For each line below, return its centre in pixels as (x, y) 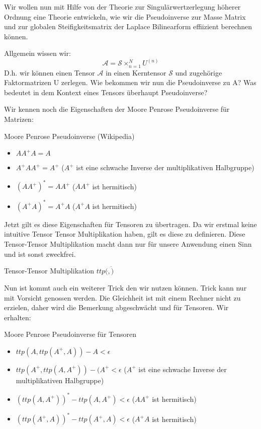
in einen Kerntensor (136, 72)
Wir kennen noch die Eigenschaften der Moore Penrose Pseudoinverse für (117, 109)
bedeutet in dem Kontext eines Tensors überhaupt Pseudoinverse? (106, 92)
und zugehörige (199, 72)
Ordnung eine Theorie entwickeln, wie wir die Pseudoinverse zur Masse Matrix (125, 16)
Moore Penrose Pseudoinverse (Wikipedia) (69, 136)
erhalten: (18, 317)
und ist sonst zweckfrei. (40, 254)
